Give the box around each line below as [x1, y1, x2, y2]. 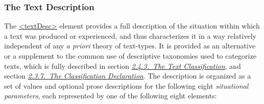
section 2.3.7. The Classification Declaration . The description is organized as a [4, 70, 251, 81]
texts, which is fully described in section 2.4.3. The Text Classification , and [4, 60, 241, 71]
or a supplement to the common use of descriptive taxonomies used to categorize [4, 50, 256, 61]
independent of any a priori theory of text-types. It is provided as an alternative [4, 40, 256, 51]
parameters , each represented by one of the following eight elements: [4, 90, 217, 101]
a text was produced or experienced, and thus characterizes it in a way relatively [4, 30, 256, 41]
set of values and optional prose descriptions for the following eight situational [4, 80, 249, 91]
